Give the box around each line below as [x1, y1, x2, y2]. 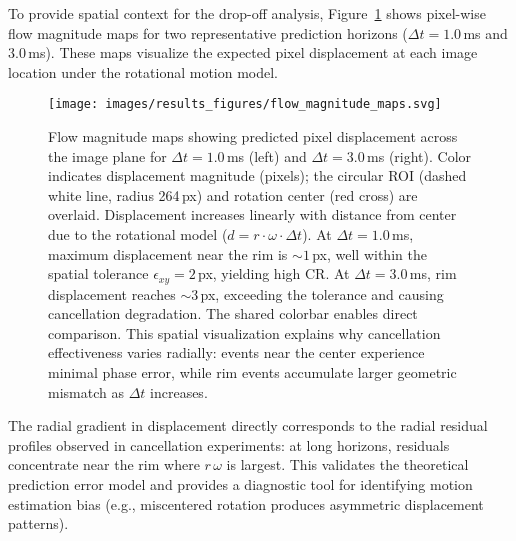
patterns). [8, 513, 69, 534]
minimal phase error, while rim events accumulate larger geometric [48, 362, 457, 383]
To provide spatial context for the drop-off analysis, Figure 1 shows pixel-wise [8, 3, 486, 23]
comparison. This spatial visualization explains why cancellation [48, 322, 441, 343]
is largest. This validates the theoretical [226, 454, 469, 475]
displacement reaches [48, 283, 176, 304]
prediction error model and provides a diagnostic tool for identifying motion [8, 473, 473, 494]
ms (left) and [226, 145, 307, 166]
